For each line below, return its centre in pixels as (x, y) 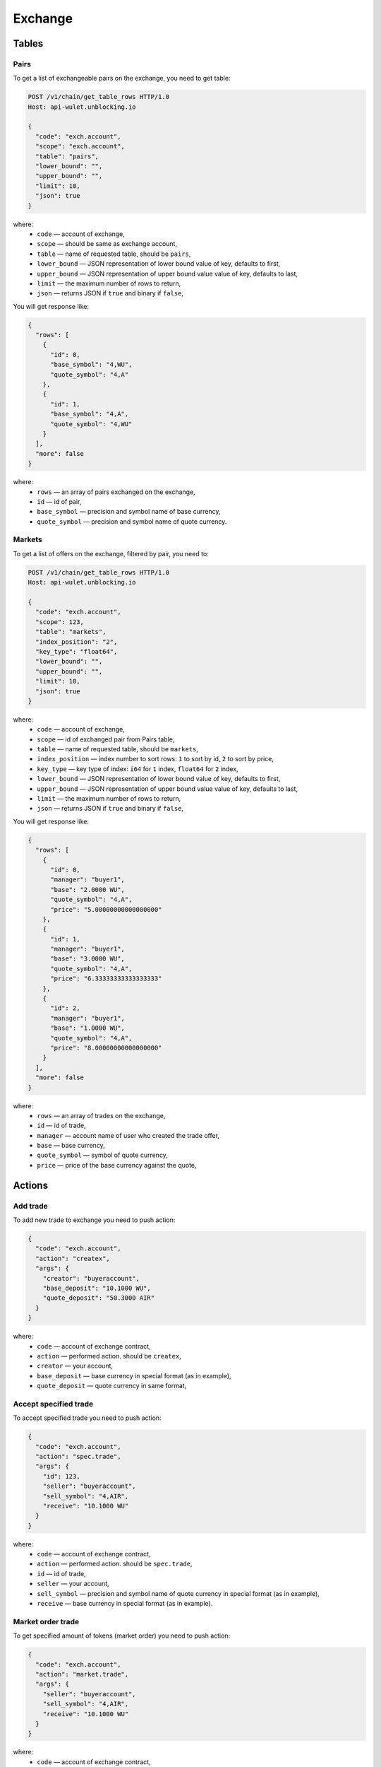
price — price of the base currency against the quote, (117, 1165)
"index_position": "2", (77, 642)
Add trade (31, 1206)
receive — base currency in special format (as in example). (125, 1604)
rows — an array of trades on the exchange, (101, 1115)
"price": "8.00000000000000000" (106, 1047)
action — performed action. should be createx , (109, 1356)
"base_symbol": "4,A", (90, 414)
